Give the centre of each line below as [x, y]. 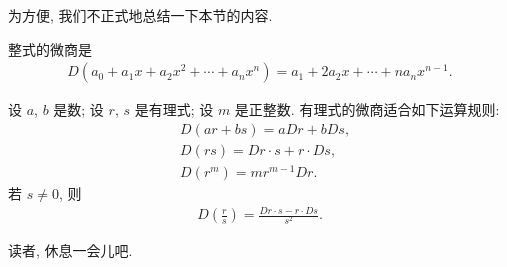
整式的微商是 [50, 48]
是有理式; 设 [174, 109]
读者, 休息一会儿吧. [70, 250]
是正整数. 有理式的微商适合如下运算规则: [367, 109]
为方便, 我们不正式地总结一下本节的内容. [140, 15]
